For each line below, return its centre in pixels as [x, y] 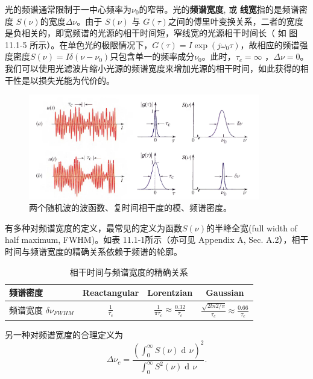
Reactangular [111, 293]
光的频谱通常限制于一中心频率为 [68, 9]
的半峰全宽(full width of [251, 227]
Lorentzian [170, 293]
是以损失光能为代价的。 [68, 80]
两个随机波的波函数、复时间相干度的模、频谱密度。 [130, 208]
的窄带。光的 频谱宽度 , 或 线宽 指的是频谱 [219, 9]
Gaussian [225, 293]
